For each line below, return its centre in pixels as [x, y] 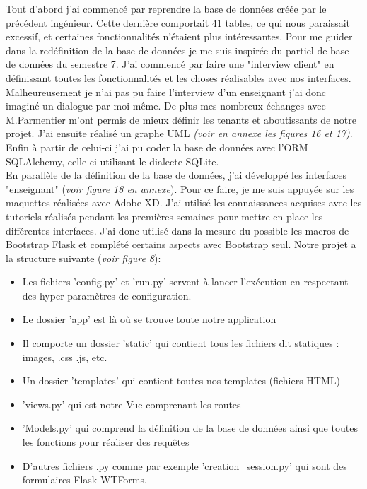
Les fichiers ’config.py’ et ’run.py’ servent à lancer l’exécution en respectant [185, 282]
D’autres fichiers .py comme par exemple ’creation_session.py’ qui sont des [185, 465]
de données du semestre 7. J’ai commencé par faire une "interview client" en [170, 64]
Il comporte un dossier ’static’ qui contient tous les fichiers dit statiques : [181, 343]
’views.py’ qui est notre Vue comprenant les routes [132, 404]
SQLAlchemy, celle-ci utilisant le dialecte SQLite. [112, 161]
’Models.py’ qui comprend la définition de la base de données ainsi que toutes [190, 428]
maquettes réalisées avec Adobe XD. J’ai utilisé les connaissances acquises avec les [184, 202]
